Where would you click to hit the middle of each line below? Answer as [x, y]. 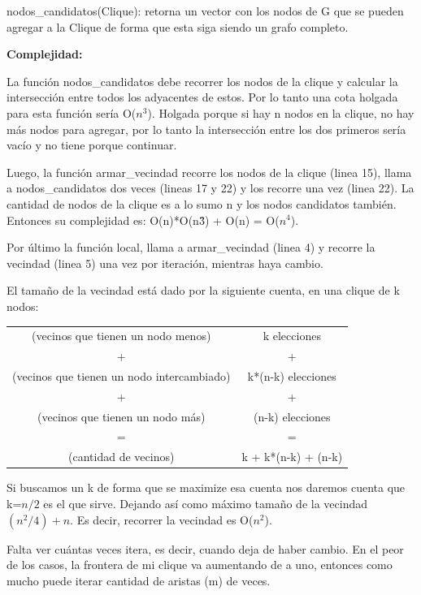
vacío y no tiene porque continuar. [92, 145]
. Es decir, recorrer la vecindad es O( [162, 519]
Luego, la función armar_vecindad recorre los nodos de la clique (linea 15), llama [209, 172]
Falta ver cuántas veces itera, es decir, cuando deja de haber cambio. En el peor [205, 548]
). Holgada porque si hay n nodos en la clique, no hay [281, 112]
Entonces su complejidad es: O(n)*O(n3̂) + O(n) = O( [143, 220]
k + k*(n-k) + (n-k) [292, 457]
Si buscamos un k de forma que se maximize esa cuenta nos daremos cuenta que [206, 487]
